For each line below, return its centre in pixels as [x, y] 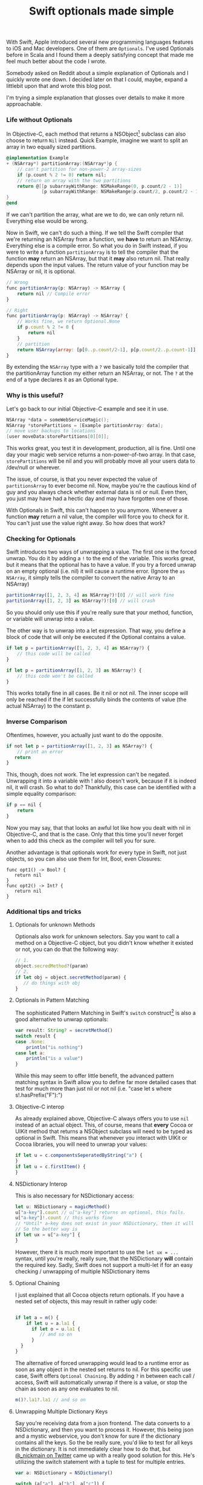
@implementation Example [37, 158]
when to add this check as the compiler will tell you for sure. [81, 841]
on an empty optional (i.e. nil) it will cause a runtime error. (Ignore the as [96, 571]
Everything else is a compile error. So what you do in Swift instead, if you [97, 246]
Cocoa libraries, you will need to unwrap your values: [81, 1144]
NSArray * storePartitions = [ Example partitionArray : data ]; [85, 425]
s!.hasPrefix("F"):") [39, 1095]
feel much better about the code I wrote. [56, 61]
